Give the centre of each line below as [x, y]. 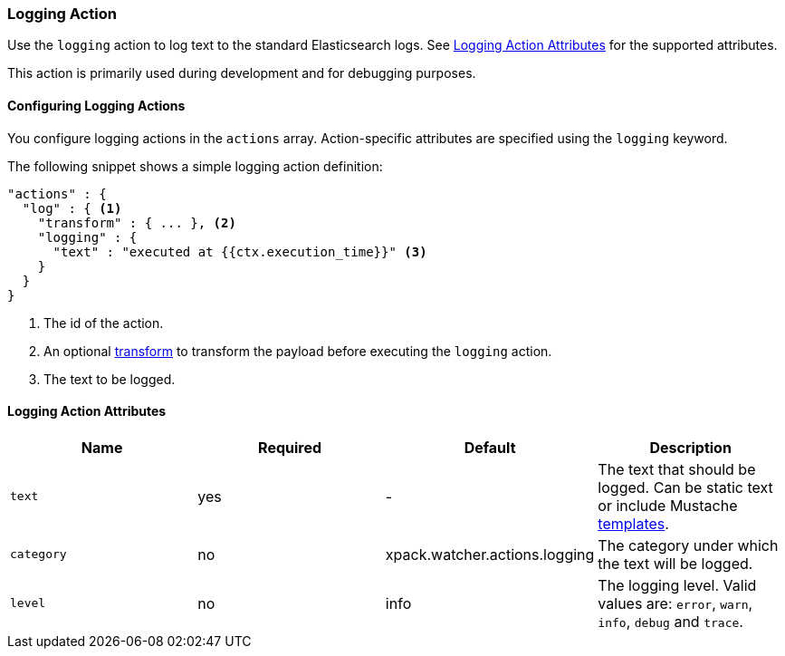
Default [490, 447]
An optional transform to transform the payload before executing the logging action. [298, 351]
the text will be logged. [675, 563]
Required [290, 447]
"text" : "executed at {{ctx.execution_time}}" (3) [240, 251]
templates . [633, 523]
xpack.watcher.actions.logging [490, 554]
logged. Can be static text [685, 487]
